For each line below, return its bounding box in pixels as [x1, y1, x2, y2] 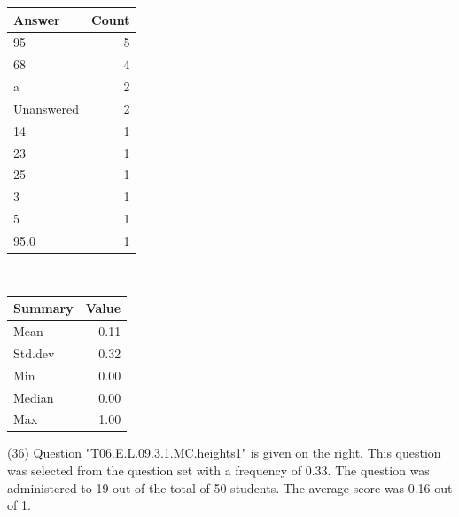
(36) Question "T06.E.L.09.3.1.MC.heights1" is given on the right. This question [7, 443, 441, 462]
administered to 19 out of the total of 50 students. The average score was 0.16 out [7, 478, 453, 497]
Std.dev [13, 343, 55, 362]
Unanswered [13, 98, 80, 117]
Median [13, 388, 54, 406]
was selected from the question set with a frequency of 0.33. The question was [7, 461, 430, 480]
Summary [13, 299, 74, 317]
